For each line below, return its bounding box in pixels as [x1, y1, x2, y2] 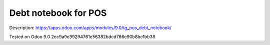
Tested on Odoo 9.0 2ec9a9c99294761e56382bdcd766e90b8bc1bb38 [9, 34, 155, 40]
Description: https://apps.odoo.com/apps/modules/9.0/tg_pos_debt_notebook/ [9, 25, 172, 31]
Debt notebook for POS [9, 7, 107, 18]
